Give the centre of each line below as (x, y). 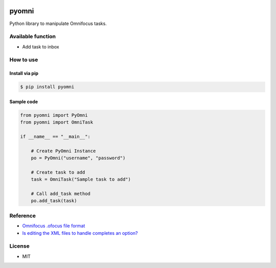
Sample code (24, 102)
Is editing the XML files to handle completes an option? (80, 233)
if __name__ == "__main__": (55, 136)
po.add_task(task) (54, 201)
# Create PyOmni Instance (63, 151)
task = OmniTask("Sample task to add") (81, 179)
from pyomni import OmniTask (57, 122)
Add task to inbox (41, 46)
